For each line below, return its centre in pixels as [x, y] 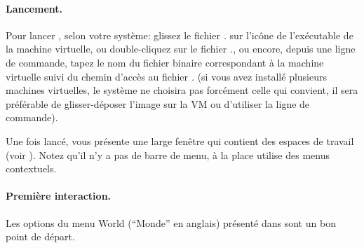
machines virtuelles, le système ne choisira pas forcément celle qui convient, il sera [182, 90]
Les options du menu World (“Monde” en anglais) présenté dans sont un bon [171, 222]
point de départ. [40, 236]
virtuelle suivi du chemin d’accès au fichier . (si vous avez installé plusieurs [166, 76]
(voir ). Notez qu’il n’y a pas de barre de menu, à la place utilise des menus [168, 154]
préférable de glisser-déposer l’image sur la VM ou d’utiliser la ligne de [158, 103]
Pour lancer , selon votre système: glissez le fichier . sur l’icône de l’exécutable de [180, 35]
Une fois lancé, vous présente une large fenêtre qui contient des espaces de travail [180, 140]
